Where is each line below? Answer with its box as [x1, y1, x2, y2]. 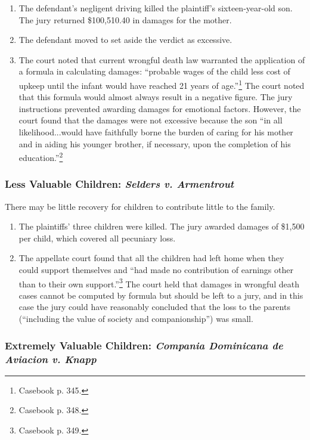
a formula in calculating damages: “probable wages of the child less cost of [18, 65, 290, 78]
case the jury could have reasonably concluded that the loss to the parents [18, 300, 290, 313]
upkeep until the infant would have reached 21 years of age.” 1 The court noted [18, 77, 305, 91]
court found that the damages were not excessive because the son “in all [18, 114, 283, 126]
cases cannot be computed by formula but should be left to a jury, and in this [18, 289, 303, 301]
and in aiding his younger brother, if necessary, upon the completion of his [18, 137, 291, 150]
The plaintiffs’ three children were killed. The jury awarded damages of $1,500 [18, 220, 305, 233]
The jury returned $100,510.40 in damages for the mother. [18, 13, 232, 26]
